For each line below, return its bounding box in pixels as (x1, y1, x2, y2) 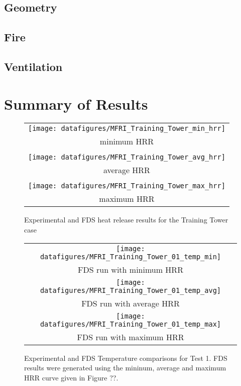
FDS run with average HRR (81, 297, 180, 309)
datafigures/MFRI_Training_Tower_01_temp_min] (40, 252, 221, 261)
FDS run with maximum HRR (77, 331, 184, 343)
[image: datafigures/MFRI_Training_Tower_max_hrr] (28, 182, 225, 190)
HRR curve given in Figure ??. (24, 372, 118, 382)
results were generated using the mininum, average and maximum (24, 362, 226, 373)
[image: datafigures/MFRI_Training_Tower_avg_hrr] (28, 153, 225, 162)
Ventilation (4, 58, 63, 74)
